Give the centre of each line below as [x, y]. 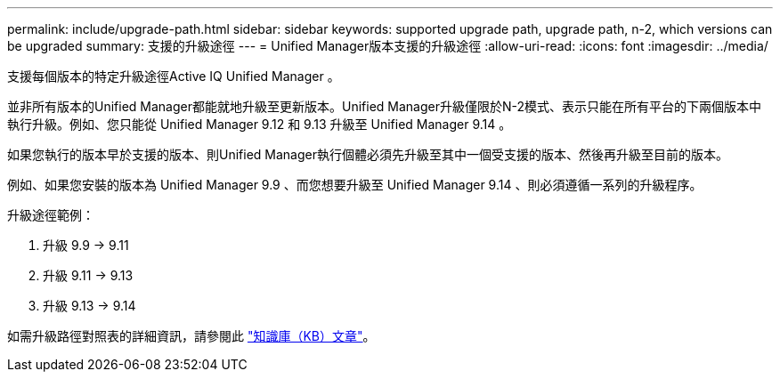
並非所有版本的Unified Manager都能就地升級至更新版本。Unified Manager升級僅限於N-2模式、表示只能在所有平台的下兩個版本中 [385, 106]
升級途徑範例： [51, 215]
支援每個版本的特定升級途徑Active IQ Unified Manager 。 [174, 76]
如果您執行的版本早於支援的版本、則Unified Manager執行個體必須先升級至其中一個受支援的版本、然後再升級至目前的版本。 [368, 154]
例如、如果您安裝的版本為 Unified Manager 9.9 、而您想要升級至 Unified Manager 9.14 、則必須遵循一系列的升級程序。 [355, 185]
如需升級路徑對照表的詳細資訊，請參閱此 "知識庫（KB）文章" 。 [191, 336]
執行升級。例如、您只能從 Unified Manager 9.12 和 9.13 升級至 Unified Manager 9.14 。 [260, 124]
